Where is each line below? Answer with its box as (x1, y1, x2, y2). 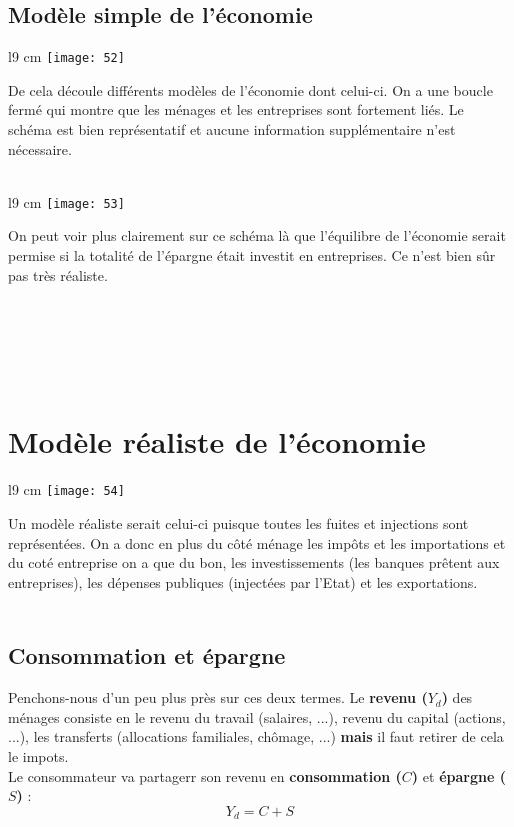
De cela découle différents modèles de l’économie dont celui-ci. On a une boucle (8, 79, 493, 100)
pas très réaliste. (8, 264, 108, 285)
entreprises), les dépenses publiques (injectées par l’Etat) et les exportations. (8, 571, 478, 592)
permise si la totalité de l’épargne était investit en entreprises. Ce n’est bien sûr (8, 245, 496, 266)
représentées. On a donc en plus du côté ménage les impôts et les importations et (8, 532, 506, 553)
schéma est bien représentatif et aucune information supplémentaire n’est (8, 119, 456, 140)
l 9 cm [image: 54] (8, 479, 125, 500)
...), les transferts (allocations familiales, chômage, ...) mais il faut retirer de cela (8, 726, 504, 747)
